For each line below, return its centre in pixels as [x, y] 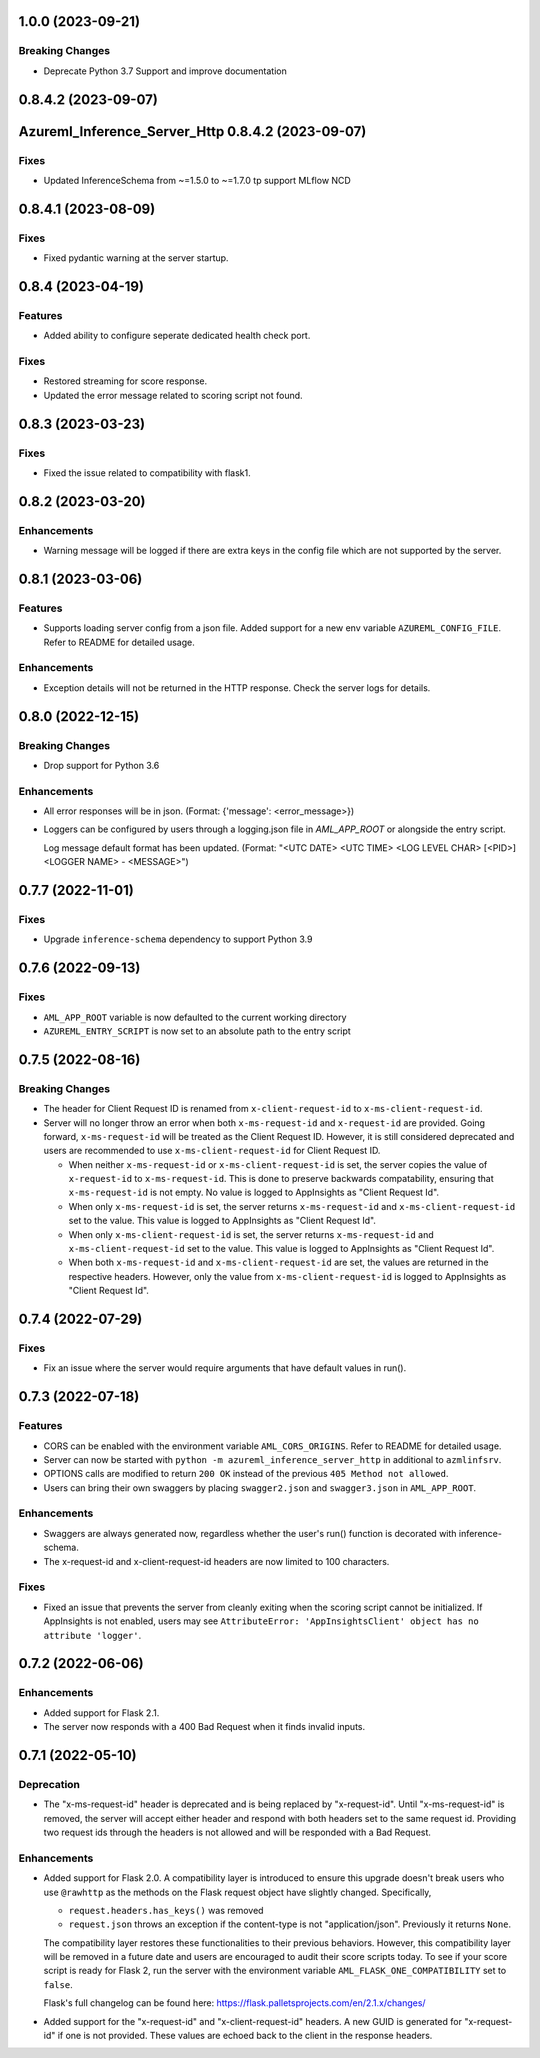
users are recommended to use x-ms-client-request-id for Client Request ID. [212, 1151]
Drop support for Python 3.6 [101, 765]
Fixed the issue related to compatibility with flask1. [147, 472]
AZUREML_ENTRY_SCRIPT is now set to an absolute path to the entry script [197, 1031]
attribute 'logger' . [92, 1635]
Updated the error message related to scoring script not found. [173, 395]
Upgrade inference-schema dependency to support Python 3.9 [178, 939]
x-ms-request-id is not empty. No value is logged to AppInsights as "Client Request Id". [254, 1192]
